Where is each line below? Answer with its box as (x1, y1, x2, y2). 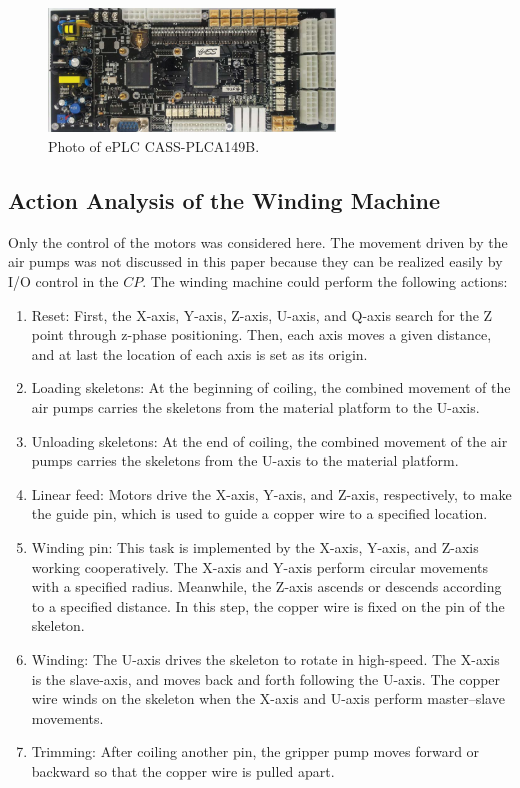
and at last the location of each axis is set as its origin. (31, 343, 368, 364)
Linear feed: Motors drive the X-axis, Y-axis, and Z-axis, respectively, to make (31, 483, 512, 504)
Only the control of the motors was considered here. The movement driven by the (8, 231, 508, 252)
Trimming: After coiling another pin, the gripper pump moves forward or (31, 741, 480, 762)
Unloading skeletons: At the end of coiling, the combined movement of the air (31, 430, 508, 451)
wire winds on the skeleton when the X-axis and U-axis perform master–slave (31, 688, 505, 709)
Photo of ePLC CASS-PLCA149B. (48, 136, 260, 157)
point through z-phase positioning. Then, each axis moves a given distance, (31, 324, 492, 345)
